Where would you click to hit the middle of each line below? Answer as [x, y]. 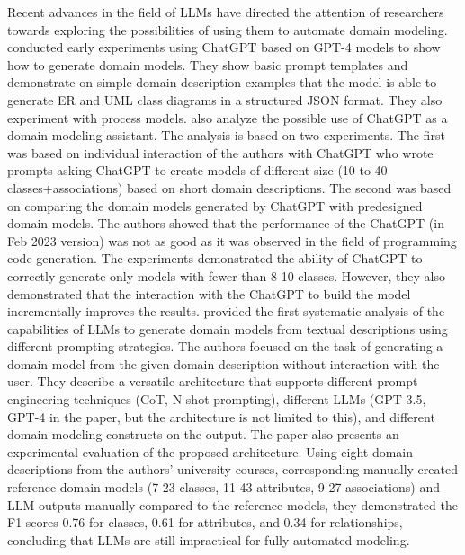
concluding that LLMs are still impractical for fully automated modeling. [209, 539]
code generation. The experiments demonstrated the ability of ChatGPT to [215, 258]
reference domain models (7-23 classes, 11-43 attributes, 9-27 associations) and [224, 487]
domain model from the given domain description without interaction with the [224, 363]
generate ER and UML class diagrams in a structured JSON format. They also [225, 99]
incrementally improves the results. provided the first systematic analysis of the [226, 311]
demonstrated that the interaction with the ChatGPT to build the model [209, 293]
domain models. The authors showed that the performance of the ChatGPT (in [226, 223]
